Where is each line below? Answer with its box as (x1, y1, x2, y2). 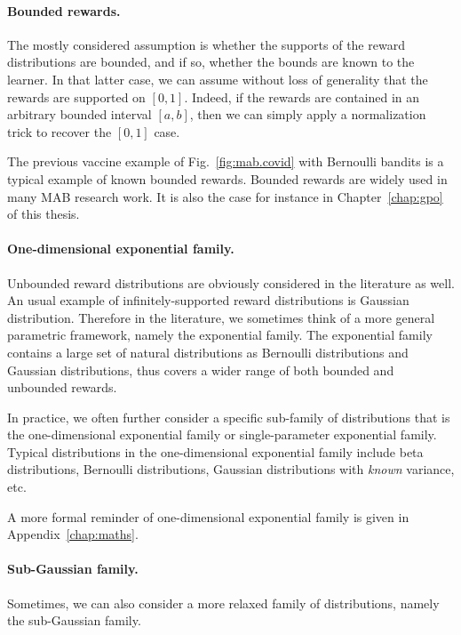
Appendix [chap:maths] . (7, 525, 139, 543)
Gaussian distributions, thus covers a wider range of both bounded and (7, 360, 394, 379)
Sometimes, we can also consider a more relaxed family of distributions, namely (7, 593, 440, 612)
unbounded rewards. (7, 378, 117, 397)
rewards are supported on (7, 87, 146, 106)
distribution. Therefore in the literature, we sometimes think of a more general (7, 308, 435, 326)
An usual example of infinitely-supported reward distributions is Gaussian (7, 291, 409, 309)
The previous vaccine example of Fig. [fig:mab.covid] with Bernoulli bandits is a (7, 152, 444, 171)
